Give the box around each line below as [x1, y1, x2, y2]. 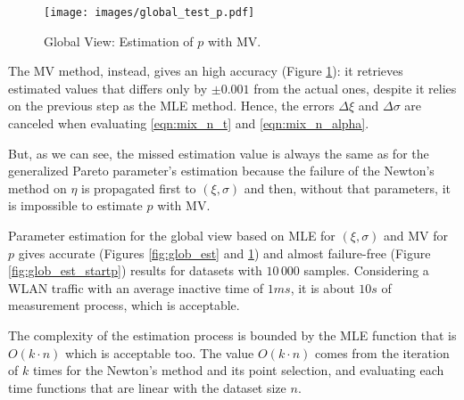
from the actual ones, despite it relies [253, 78, 457, 97]
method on [8, 178, 67, 197]
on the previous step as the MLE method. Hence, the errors [8, 96, 335, 115]
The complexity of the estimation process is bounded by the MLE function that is [8, 325, 457, 344]
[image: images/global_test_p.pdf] [44, 6, 255, 19]
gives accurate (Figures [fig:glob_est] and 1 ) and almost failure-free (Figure [18, 243, 431, 262]
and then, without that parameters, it [244, 178, 451, 197]
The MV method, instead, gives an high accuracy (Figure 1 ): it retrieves [8, 61, 403, 80]
